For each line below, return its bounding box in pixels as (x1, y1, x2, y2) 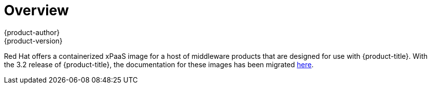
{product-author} (4, 28, 60, 37)
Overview (4, 2, 69, 19)
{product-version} (4, 36, 63, 45)
